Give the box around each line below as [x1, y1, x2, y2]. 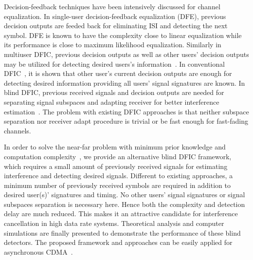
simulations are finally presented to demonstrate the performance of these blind [4, 227, 241, 238]
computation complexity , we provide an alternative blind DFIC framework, [4, 151, 232, 161]
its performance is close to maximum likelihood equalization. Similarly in [4, 39, 221, 50]
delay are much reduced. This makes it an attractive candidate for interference [4, 208, 238, 219]
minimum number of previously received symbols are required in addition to [4, 180, 231, 190]
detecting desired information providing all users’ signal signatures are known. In [4, 77, 245, 88]
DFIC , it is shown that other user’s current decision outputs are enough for [4, 68, 232, 78]
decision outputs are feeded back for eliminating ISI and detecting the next [4, 20, 228, 31]
